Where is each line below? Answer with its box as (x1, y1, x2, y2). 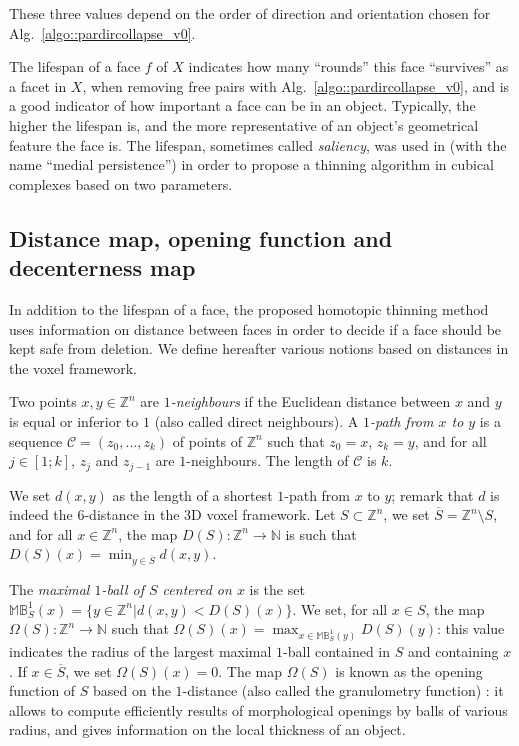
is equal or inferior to (9, 410, 139, 431)
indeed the (9, 504, 73, 525)
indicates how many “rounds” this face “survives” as (188, 56, 509, 77)
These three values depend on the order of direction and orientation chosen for (9, 3, 491, 23)
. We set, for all (292, 598, 388, 619)
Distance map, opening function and (9, 222, 393, 253)
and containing (407, 641, 499, 662)
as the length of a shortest (112, 484, 273, 505)
